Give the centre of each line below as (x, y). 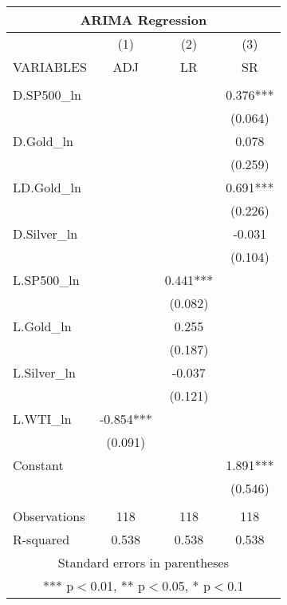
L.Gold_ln (42, 326)
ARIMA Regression (143, 20)
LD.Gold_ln (47, 187)
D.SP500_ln (47, 95)
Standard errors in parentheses (143, 562)
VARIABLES (50, 67)
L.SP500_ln (46, 280)
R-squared (41, 539)
